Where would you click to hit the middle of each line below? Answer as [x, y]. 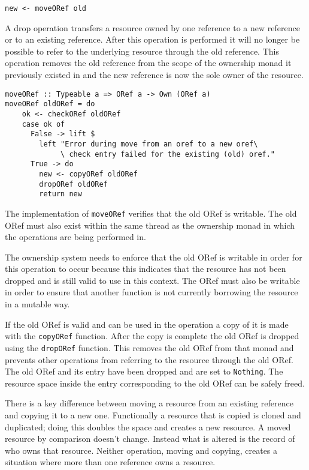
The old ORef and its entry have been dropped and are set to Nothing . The [144, 371]
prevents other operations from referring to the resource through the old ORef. [149, 359]
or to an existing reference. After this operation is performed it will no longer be [152, 39]
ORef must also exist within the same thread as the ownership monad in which [150, 225]
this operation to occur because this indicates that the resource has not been [146, 269]
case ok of [43, 124]
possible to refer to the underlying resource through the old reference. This [142, 51]
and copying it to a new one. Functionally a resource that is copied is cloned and [153, 415]
